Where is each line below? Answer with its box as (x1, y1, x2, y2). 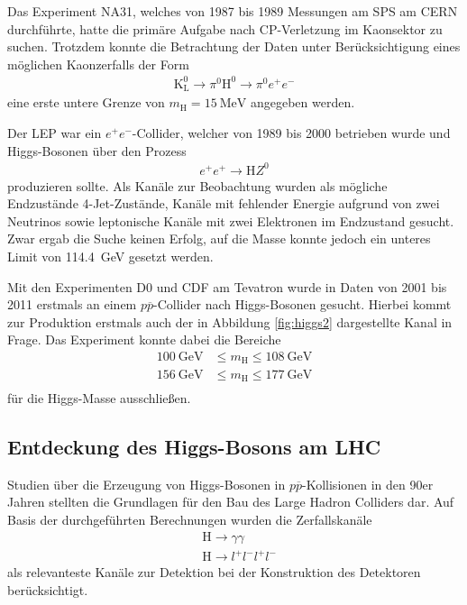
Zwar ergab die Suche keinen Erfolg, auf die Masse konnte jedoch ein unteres (7, 229, 431, 248)
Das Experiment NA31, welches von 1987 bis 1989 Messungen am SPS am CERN (7, 2, 458, 20)
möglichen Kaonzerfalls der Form (7, 54, 189, 73)
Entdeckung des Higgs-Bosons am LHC (7, 433, 381, 460)
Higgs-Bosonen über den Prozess (7, 141, 187, 160)
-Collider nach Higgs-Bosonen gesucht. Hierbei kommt (153, 295, 452, 314)
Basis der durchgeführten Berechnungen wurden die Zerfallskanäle (7, 510, 372, 528)
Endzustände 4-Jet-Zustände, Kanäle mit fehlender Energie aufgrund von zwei (7, 194, 440, 213)
